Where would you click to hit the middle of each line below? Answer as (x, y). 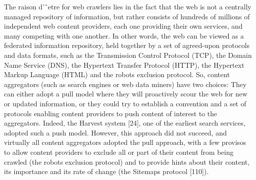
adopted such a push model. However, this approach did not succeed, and (115, 132)
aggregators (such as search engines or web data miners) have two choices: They (125, 84)
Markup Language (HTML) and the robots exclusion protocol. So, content (117, 74)
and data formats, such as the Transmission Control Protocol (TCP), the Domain (128, 55)
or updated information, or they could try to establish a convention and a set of (125, 103)
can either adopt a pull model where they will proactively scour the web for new (126, 94)
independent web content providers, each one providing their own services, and (123, 26)
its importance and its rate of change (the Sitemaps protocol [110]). (106, 171)
